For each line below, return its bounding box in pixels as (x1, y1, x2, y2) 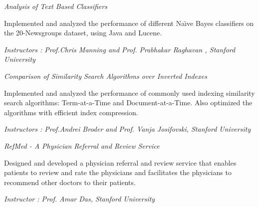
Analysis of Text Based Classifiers (4, 1, 107, 11)
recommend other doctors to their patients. (4, 177, 136, 187)
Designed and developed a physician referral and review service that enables (4, 157, 237, 168)
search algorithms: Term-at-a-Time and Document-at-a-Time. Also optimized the (4, 97, 253, 108)
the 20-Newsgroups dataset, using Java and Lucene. (4, 27, 162, 38)
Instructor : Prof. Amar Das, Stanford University (4, 194, 155, 204)
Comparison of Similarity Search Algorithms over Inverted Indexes (4, 70, 207, 81)
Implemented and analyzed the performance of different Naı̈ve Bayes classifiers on (4, 17, 254, 28)
